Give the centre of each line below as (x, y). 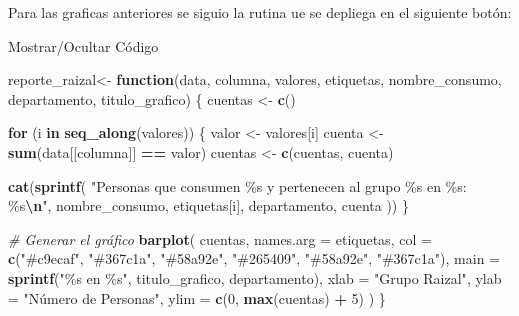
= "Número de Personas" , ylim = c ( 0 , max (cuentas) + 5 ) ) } (197, 297)
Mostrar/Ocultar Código (83, 45)
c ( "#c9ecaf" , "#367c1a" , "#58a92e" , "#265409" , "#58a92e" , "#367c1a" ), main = (254, 258)
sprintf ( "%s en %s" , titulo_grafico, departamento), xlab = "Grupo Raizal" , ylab (255, 277)
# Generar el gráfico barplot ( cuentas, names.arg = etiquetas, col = (220, 238)
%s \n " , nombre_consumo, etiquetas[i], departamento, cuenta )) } (208, 205)
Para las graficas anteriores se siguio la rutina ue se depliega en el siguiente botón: (260, 12)
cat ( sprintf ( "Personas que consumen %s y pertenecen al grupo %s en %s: (237, 185)
